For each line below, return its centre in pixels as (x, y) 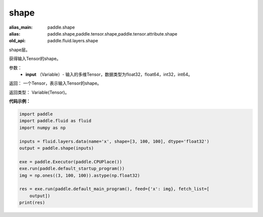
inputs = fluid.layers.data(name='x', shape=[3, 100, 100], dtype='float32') (114, 141)
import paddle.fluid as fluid (55, 121)
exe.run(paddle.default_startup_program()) (72, 169)
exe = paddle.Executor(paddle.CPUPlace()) (71, 162)
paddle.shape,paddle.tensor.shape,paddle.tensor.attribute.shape (113, 34)
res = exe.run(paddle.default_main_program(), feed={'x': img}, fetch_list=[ (114, 189)
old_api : (17, 41)
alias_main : (21, 27)
